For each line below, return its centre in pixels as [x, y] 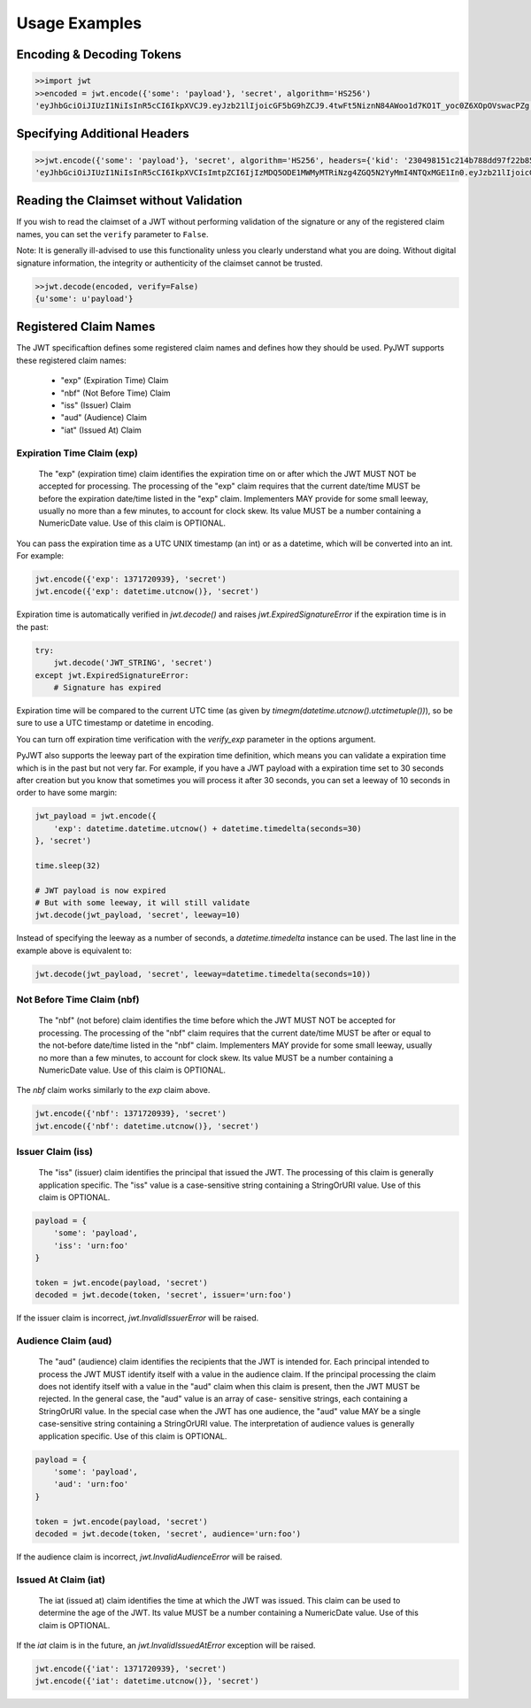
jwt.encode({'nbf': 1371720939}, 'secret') [131, 1114]
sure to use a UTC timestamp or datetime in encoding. [115, 723]
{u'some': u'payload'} [84, 298]
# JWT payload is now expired [100, 890]
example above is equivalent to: [74, 950]
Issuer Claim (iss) [54, 1152]
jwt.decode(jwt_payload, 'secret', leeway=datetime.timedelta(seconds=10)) [203, 974]
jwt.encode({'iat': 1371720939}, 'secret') [131, 1669]
